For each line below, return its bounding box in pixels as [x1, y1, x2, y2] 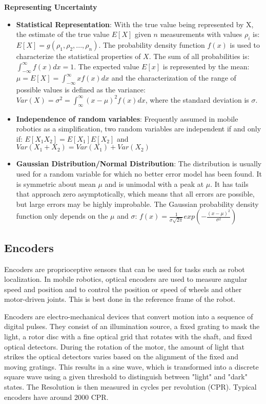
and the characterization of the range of [111, 72, 236, 83]
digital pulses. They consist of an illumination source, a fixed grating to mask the [4, 321, 260, 332]
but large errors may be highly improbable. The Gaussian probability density [16, 198, 259, 209]
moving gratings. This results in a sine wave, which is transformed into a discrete [4, 361, 259, 372]
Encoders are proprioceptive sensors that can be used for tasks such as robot [4, 263, 245, 274]
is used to [230, 39, 260, 50]
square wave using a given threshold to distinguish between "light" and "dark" [4, 371, 248, 382]
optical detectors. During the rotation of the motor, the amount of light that [4, 341, 245, 352]
